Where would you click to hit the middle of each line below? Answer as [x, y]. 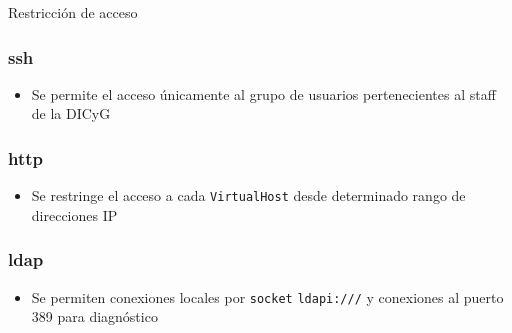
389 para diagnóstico [94, 316]
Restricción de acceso [73, 12]
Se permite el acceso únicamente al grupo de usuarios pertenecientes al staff [263, 93]
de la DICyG [71, 113]
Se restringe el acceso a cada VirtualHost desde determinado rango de [248, 195]
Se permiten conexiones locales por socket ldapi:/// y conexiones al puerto [267, 296]
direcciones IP [74, 214]
